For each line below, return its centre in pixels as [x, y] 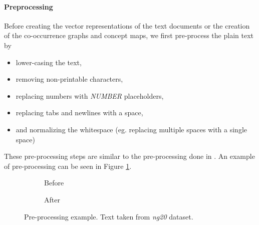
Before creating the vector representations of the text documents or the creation [127, 25]
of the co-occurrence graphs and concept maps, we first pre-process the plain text [129, 35]
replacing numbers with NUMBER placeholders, [90, 95]
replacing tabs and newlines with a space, [79, 112]
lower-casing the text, [49, 62]
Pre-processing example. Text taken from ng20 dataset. [109, 216]
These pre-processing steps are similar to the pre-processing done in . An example [129, 156]
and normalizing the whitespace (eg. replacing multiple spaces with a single [131, 129]
